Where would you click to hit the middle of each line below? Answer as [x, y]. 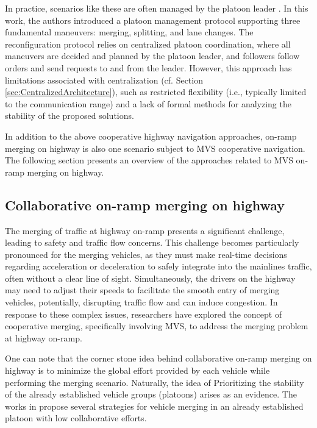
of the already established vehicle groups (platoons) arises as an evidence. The [151, 394]
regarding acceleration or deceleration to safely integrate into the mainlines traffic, [158, 266]
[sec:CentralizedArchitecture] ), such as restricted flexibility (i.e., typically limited [156, 92]
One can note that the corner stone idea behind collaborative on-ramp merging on [158, 358]
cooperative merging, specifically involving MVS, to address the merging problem [157, 326]
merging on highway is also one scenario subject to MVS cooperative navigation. [155, 148]
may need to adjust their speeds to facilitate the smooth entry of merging [142, 290]
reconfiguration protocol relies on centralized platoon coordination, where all [148, 44]
